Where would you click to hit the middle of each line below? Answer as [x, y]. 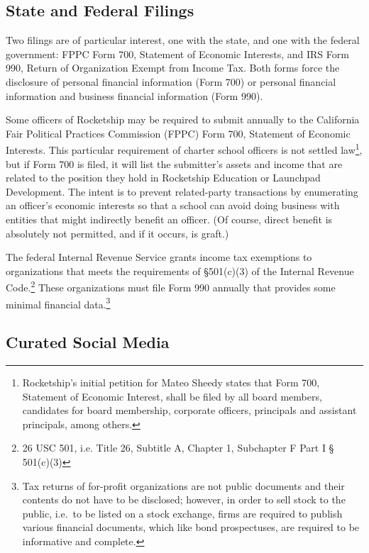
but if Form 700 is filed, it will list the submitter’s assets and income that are [174, 163]
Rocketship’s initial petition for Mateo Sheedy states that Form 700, [171, 382]
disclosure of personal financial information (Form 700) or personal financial [171, 81]
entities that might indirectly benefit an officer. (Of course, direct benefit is [169, 219]
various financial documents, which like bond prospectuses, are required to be [191, 527]
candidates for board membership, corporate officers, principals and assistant [189, 410]
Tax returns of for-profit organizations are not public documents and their [183, 485]
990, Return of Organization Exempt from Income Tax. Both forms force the [173, 68]
